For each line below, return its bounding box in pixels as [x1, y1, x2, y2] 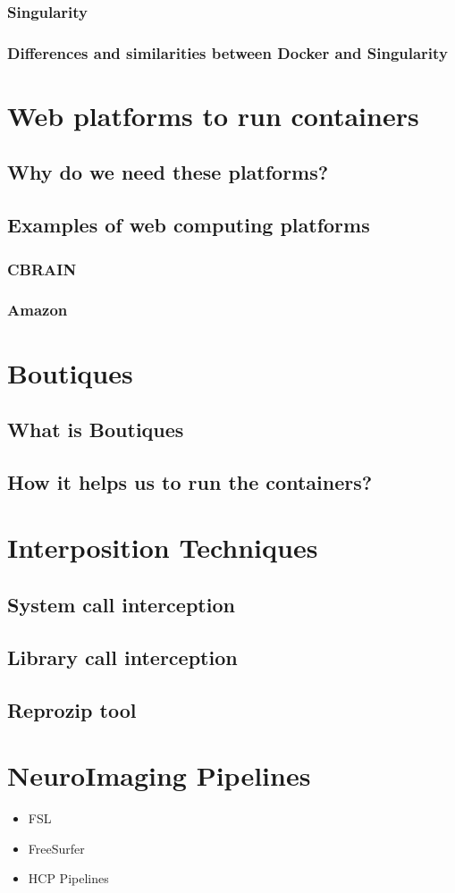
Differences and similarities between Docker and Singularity [7, 41, 448, 63]
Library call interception [7, 643, 238, 670]
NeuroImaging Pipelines [7, 757, 311, 794]
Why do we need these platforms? [7, 158, 329, 186]
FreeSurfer [28, 838, 85, 857]
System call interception [7, 591, 235, 619]
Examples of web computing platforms [7, 211, 370, 239]
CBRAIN [7, 257, 77, 280]
